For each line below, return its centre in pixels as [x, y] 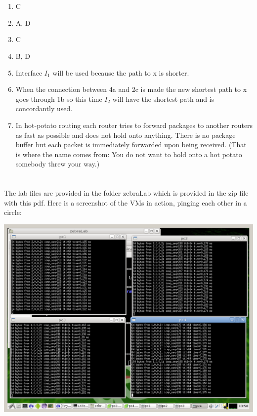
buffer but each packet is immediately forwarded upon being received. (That [131, 145]
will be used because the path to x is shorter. [121, 72]
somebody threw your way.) [58, 164]
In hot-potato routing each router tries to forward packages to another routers [134, 125]
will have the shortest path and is [163, 99]
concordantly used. [44, 108]
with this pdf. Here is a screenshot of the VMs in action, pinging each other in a [126, 202]
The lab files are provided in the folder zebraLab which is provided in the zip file [126, 193]
